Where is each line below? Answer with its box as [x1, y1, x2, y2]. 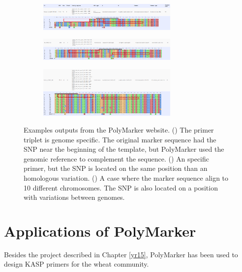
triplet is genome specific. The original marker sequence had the [24, 134, 216, 144]
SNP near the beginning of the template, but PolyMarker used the [24, 144, 224, 154]
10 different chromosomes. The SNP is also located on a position [24, 182, 218, 192]
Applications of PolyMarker [4, 220, 196, 241]
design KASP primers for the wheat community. [4, 259, 149, 269]
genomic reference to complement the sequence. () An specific [24, 153, 209, 163]
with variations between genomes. [24, 192, 125, 202]
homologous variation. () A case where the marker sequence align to [24, 172, 229, 183]
